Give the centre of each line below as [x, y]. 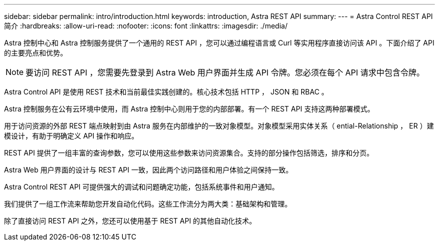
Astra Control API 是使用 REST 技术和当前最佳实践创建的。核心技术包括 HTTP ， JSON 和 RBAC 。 [166, 92]
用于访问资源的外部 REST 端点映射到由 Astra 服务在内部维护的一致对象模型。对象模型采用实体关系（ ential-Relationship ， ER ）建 [219, 126]
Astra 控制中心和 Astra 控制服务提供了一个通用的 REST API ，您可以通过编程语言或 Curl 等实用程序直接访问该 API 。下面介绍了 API [219, 43]
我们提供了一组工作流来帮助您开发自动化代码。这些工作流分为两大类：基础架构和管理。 [148, 204]
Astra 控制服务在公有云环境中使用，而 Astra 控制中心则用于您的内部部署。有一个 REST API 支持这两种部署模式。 [189, 109]
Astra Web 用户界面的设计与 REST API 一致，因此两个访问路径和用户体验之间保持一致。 [149, 170]
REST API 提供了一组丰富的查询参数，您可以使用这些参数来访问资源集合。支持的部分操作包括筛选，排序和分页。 [189, 153]
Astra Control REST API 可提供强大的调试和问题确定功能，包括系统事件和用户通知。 [142, 187]
